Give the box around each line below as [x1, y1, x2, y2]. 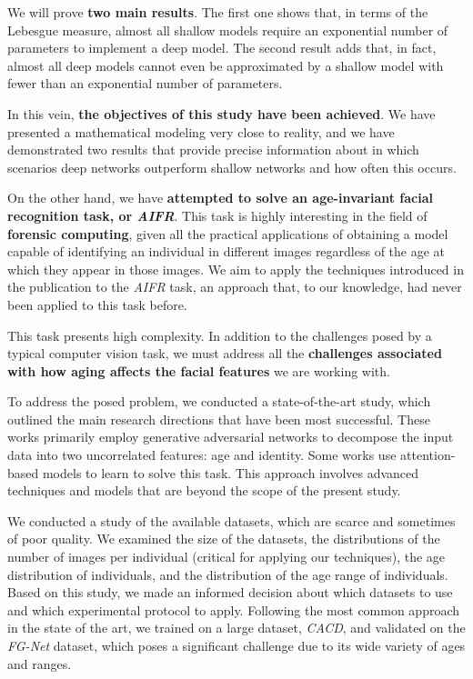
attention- [400, 445, 456, 464]
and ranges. [7, 654, 72, 673]
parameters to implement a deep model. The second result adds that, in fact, [7, 38, 437, 57]
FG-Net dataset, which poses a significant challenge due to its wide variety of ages [7, 636, 466, 654]
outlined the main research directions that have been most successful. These [7, 409, 430, 428]
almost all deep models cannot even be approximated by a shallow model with [7, 55, 444, 75]
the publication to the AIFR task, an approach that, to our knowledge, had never [7, 277, 462, 296]
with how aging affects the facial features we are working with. [7, 361, 390, 380]
